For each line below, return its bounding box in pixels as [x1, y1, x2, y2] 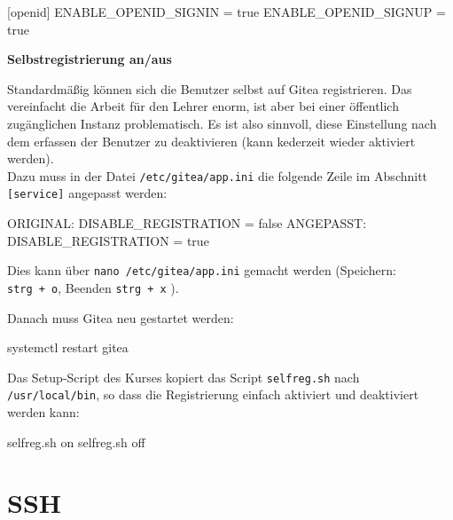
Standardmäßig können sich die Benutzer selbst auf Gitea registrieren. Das [7, 79, 412, 98]
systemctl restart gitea [7, 338, 129, 357]
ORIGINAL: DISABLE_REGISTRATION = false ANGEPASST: [7, 214, 367, 232]
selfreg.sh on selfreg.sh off [7, 432, 145, 451]
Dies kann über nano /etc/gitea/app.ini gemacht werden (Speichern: [7, 261, 396, 280]
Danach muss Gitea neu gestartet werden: [7, 308, 234, 327]
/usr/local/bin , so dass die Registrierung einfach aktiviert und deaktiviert [7, 385, 419, 404]
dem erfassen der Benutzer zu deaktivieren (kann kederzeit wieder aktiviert [7, 131, 416, 150]
